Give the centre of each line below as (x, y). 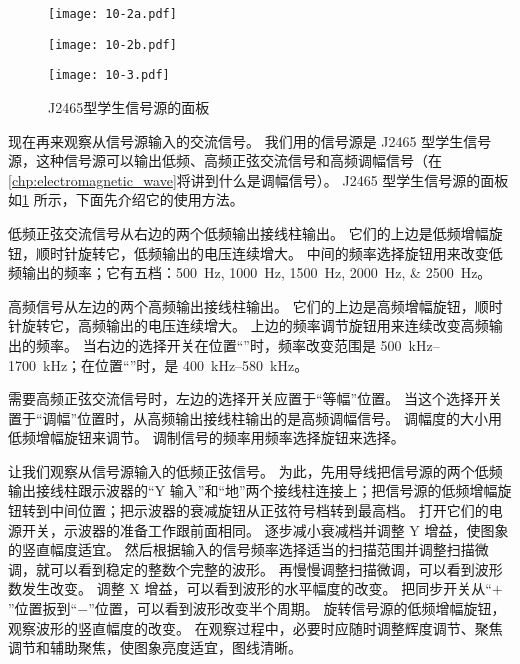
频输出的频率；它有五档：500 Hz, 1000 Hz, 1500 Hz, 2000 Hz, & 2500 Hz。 (250, 272)
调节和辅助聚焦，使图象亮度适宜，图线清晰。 (155, 647)
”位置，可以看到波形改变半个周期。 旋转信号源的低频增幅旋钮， (297, 608)
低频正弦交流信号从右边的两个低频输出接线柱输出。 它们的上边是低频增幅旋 (255, 232)
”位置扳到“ (43, 608)
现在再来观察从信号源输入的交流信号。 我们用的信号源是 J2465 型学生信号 (250, 140)
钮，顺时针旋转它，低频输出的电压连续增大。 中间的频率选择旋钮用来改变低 (255, 252)
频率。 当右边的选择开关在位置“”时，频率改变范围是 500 (218, 344)
